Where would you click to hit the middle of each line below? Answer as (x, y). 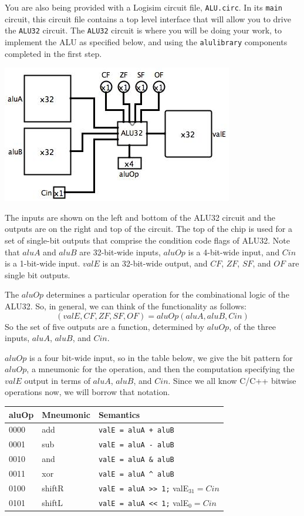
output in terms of (57, 380)
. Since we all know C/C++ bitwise (232, 380)
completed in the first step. (53, 53)
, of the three (252, 326)
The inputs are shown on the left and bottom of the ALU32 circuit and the (140, 217)
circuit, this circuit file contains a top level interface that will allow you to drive (148, 18)
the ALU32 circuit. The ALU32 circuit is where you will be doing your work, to (143, 30)
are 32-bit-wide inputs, (120, 252)
